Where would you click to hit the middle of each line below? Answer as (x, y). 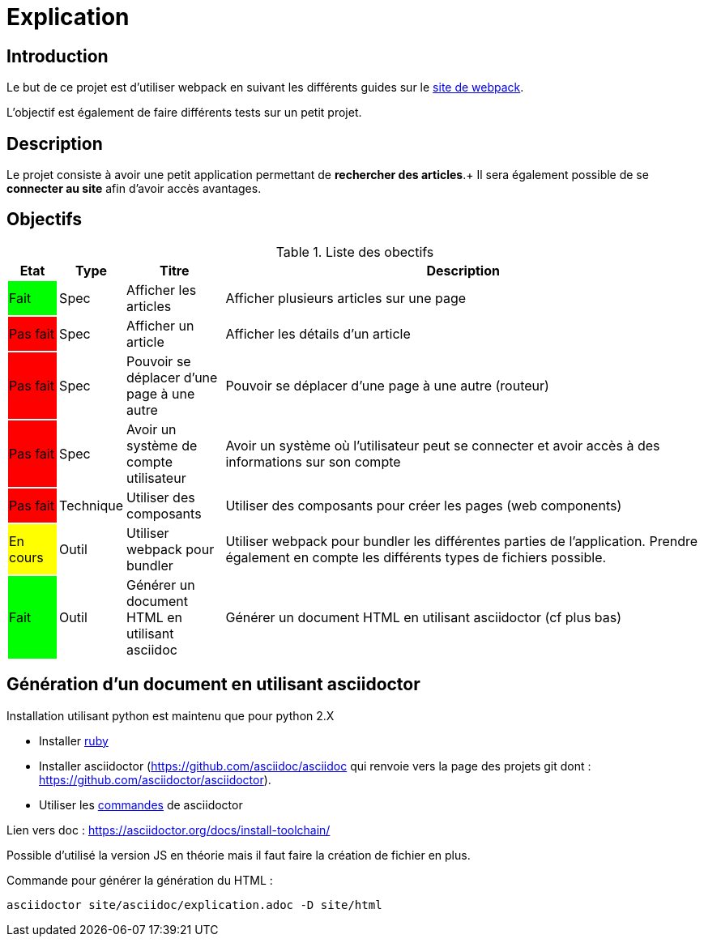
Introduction (58, 56)
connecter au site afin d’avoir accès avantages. (134, 189)
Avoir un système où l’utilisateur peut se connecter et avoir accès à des (443, 445)
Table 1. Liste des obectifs (355, 252)
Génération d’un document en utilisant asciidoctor (213, 685)
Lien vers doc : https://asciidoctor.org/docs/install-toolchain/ (169, 830)
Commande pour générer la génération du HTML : (140, 880)
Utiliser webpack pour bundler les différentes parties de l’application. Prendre (462, 541)
